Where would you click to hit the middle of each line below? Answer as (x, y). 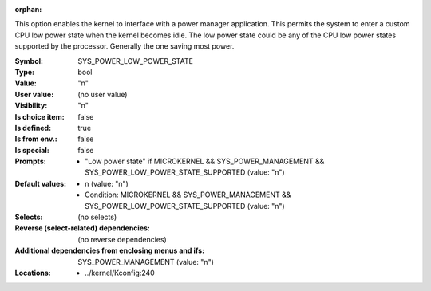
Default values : (41, 183)
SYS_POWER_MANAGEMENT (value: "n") (146, 262)
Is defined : (33, 128)
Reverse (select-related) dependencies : (83, 228)
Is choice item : (40, 116)
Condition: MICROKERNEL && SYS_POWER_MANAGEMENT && (188, 195)
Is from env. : (36, 139)
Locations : (33, 273)
